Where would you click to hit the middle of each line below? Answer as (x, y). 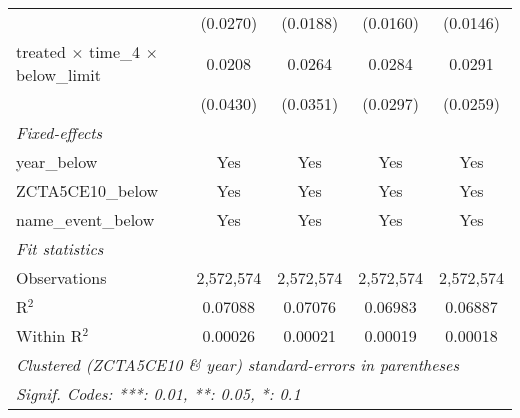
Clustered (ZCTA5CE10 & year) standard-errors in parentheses (237, 364)
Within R (49, 335)
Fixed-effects (59, 132)
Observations (61, 277)
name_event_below (85, 219)
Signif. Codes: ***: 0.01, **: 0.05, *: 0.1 (158, 393)
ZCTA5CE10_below (87, 190)
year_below (57, 161)
